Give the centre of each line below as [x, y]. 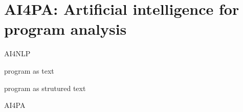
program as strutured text [45, 88]
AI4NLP [17, 53]
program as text [29, 70]
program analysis [65, 29]
